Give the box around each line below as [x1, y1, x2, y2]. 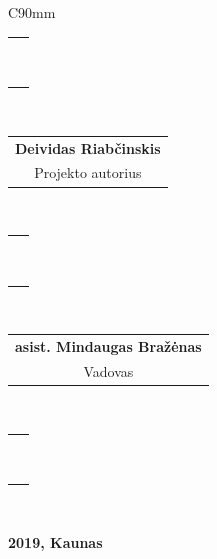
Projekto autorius [34, 162, 142, 183]
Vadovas [83, 361, 134, 382]
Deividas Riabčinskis [15, 137, 161, 158]
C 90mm [8, 2, 56, 22]
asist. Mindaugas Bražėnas [15, 336, 202, 357]
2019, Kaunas [8, 532, 103, 552]
